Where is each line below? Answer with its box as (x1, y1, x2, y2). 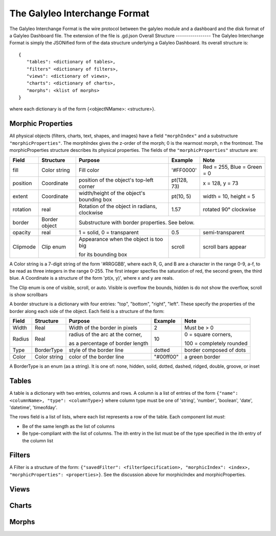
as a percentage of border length (68, 340, 148, 347)
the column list (22, 437, 54, 443)
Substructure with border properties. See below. (78, 219, 195, 226)
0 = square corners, (184, 331, 233, 338)
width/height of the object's (78, 189, 146, 196)
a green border (184, 353, 221, 361)
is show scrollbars (9, 292, 48, 298)
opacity (12, 229, 31, 236)
